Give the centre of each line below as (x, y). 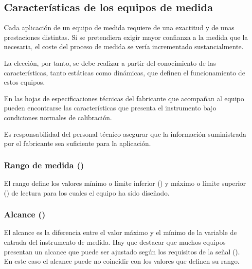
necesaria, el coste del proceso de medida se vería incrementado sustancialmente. (124, 46)
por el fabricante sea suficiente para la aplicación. (78, 143)
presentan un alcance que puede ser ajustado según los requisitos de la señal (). (122, 251)
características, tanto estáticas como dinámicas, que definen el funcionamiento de (125, 72)
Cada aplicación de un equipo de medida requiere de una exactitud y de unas (119, 27)
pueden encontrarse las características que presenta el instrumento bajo (110, 108)
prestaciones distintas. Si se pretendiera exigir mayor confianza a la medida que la (126, 37)
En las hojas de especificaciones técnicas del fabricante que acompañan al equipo (124, 98)
